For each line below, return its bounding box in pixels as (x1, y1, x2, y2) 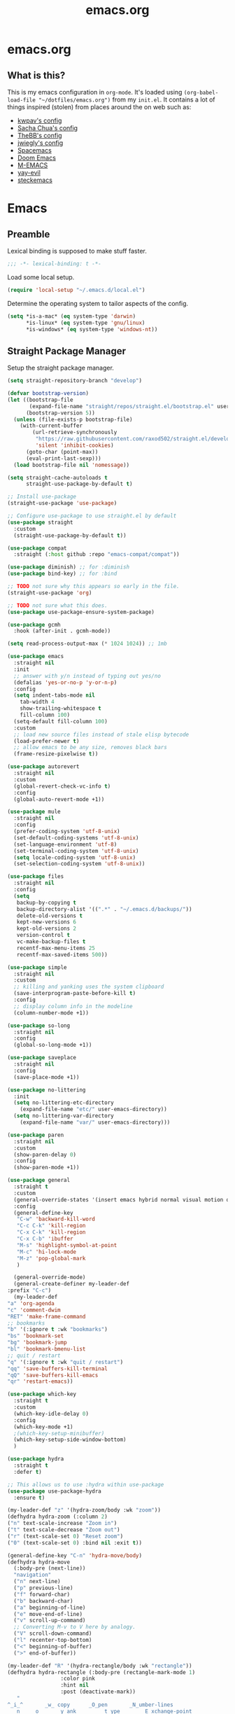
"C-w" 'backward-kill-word (16, 1215, 96, 1223)
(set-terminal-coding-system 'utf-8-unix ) (13, 847, 139, 854)
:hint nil (60, 1682, 90, 1689)
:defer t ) (13, 1468, 42, 1475)
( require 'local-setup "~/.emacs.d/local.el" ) (7, 286, 145, 293)
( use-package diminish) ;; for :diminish (7, 564, 130, 571)
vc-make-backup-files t (16, 938, 86, 945)
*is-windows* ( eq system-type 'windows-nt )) (25, 326, 158, 333)
